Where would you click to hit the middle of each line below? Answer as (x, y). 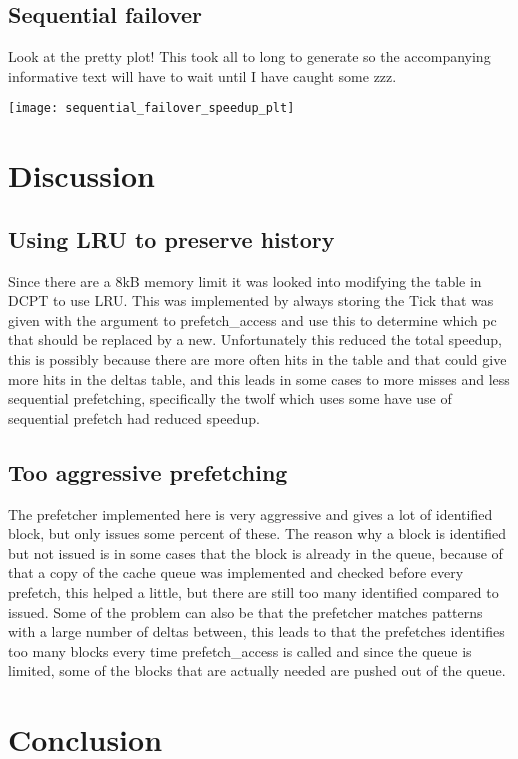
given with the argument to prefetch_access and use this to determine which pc (252, 319)
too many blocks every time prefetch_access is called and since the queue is (240, 650)
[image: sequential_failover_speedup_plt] (151, 108)
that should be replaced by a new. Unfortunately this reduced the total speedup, (255, 339)
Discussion (81, 175)
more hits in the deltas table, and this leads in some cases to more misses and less (259, 378)
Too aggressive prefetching (148, 471)
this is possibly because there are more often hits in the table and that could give (257, 359)
